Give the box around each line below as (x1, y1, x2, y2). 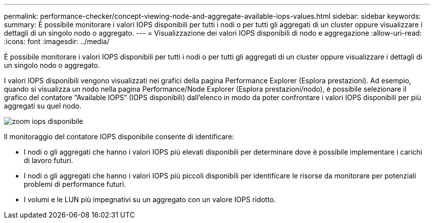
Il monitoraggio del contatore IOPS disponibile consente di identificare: (4, 132, 234, 141)
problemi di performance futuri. (24, 180, 126, 188)
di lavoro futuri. (24, 156, 73, 165)
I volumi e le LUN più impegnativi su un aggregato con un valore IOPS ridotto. (24, 195, 276, 204)
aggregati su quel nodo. (4, 102, 82, 110)
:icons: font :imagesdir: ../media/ (4, 37, 109, 46)
